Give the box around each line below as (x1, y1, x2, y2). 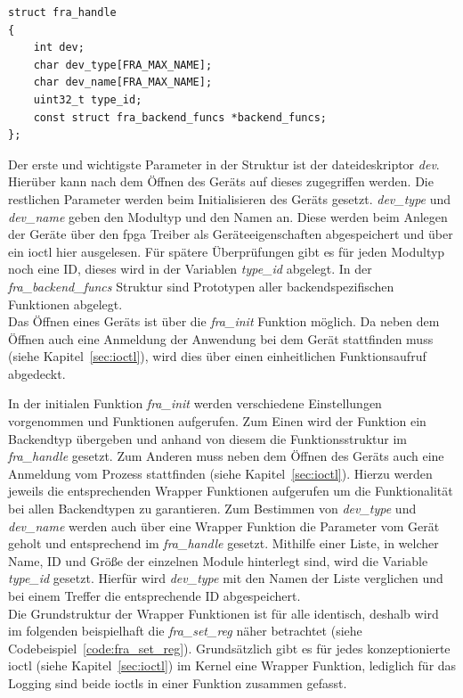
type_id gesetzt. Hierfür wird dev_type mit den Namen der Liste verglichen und (8, 569, 443, 587)
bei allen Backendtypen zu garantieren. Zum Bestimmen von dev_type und (8, 499, 417, 518)
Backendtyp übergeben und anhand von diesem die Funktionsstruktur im (8, 429, 408, 448)
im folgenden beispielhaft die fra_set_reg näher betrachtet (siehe (8, 621, 362, 640)
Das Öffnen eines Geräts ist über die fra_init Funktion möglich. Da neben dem (8, 312, 440, 331)
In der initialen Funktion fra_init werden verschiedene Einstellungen (8, 394, 382, 413)
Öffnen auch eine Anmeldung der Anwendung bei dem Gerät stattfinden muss (8, 329, 434, 348)
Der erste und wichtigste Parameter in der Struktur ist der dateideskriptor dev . (8, 154, 440, 173)
